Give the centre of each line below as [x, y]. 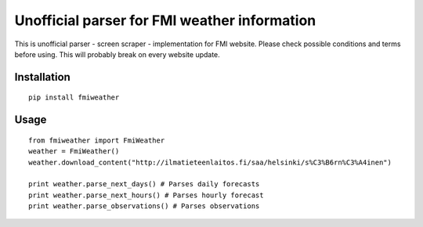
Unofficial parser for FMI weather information [165, 20]
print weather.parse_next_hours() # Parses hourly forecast [146, 195]
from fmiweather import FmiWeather [97, 140]
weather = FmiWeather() [74, 151]
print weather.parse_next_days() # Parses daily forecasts [144, 184]
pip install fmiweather [74, 97]
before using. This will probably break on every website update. [117, 54]
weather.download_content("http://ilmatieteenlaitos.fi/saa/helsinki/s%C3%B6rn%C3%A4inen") [210, 162]
